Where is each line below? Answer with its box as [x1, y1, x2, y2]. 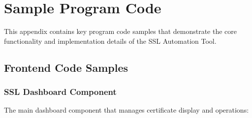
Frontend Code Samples [4, 59, 128, 75]
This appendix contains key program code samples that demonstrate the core [4, 26, 237, 36]
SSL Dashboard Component [4, 86, 117, 98]
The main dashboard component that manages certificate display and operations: [4, 105, 249, 115]
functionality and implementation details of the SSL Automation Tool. [4, 35, 217, 46]
